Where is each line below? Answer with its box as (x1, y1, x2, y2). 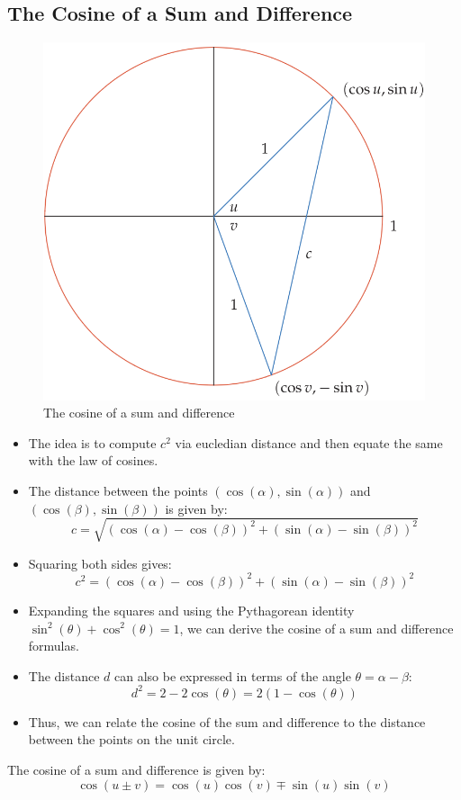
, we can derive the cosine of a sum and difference (179, 618, 454, 637)
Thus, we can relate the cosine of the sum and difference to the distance (28, 712, 426, 731)
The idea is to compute (28, 433, 157, 452)
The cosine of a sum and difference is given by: (7, 760, 266, 778)
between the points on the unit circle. (28, 730, 235, 749)
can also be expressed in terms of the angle (114, 666, 351, 685)
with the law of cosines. (28, 451, 158, 470)
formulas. (28, 636, 79, 655)
